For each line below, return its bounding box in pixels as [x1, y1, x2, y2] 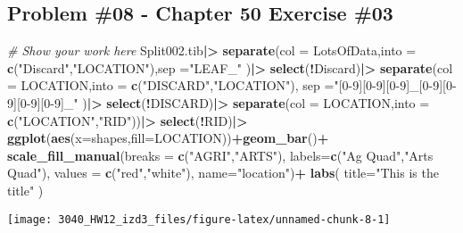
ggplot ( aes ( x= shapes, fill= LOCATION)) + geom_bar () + [7, 129, 329, 147]
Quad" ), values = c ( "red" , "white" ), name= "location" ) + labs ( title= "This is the [7, 163, 439, 182]
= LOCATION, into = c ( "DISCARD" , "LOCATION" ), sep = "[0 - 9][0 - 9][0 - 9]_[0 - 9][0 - [7, 76, 457, 95]
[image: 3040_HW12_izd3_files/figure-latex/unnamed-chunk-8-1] [7, 212, 391, 226]
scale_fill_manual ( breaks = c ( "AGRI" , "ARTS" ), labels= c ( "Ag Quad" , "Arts [7, 146, 434, 164]
